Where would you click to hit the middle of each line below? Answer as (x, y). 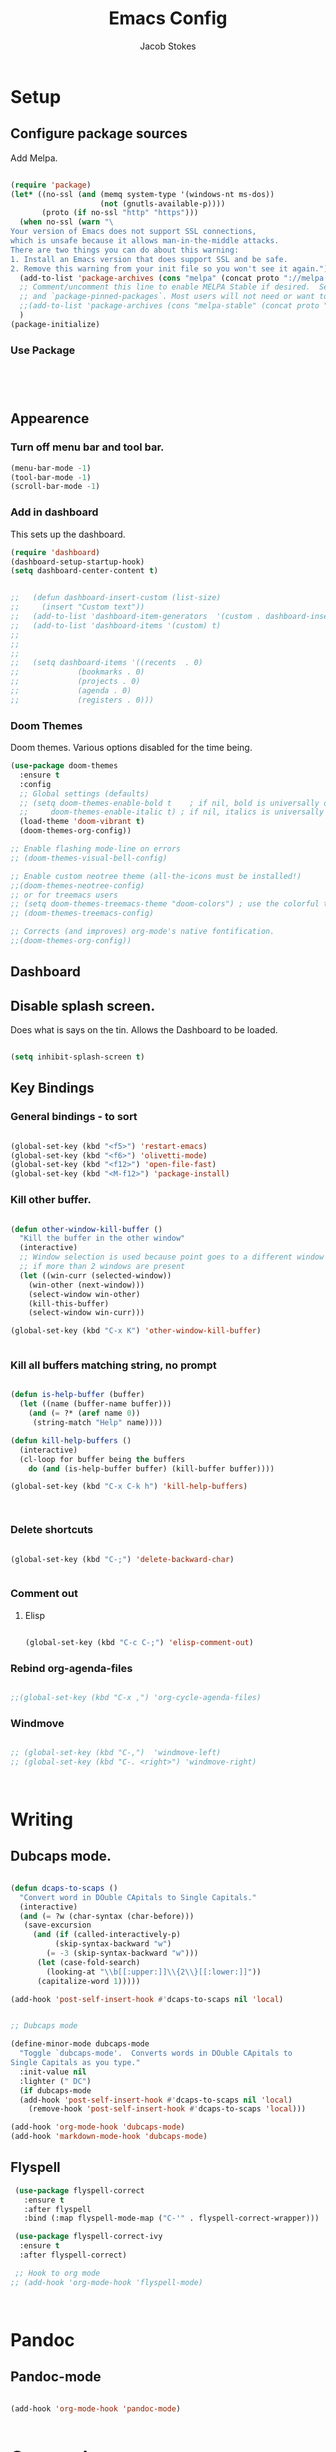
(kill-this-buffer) (69, 1303)
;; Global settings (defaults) (84, 793)
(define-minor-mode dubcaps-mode (80, 2044)
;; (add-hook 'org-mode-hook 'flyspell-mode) (106, 2282)
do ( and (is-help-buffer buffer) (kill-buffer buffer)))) (151, 1468)
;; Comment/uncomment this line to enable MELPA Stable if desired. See (176, 287)
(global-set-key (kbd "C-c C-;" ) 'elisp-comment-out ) (139, 1642)
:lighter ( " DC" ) (55, 2081)
